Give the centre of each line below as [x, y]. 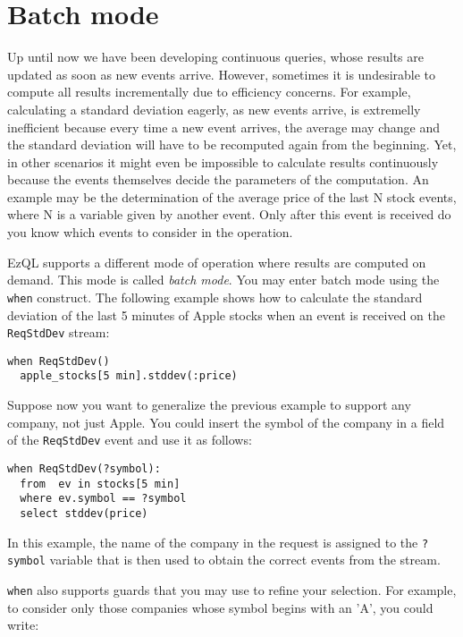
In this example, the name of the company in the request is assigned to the [213, 542]
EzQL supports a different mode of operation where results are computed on [217, 262]
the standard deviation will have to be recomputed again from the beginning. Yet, [232, 144]
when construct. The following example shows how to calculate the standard [215, 297]
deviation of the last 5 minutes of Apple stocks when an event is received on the [226, 314]
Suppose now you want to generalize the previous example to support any [209, 405]
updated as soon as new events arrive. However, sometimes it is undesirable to [222, 74]
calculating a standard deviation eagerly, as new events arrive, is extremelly [214, 109]
